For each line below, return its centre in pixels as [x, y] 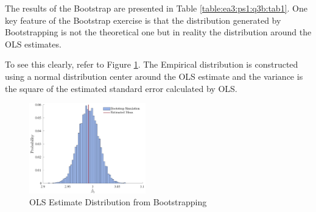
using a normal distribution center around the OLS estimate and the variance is [154, 76]
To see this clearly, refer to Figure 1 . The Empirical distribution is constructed [152, 64]
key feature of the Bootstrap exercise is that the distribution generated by [143, 20]
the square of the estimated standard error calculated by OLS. [121, 88]
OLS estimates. [33, 44]
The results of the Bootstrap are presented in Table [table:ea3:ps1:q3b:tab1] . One [156, 8]
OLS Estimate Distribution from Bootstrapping [118, 202]
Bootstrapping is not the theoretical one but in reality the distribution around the [158, 32]
